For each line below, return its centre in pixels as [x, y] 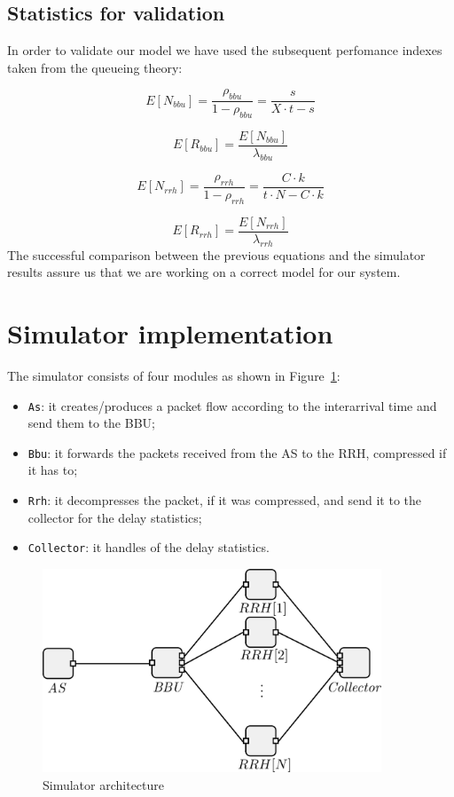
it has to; [53, 470]
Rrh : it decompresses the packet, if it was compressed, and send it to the [224, 500]
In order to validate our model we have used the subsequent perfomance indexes [225, 50]
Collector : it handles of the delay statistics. [149, 547]
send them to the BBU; [91, 423]
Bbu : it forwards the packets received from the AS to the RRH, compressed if [237, 452]
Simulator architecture [104, 784]
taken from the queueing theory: [95, 67]
